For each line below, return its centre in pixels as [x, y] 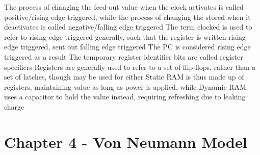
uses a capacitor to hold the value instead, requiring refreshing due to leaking [125, 97]
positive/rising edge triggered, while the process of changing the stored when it [127, 17]
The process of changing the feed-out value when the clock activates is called [124, 7]
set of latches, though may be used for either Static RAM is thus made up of [124, 77]
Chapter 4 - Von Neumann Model [126, 141]
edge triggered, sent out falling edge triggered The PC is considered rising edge [127, 47]
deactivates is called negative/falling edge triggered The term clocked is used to [128, 27]
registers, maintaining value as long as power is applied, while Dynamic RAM [125, 86]
